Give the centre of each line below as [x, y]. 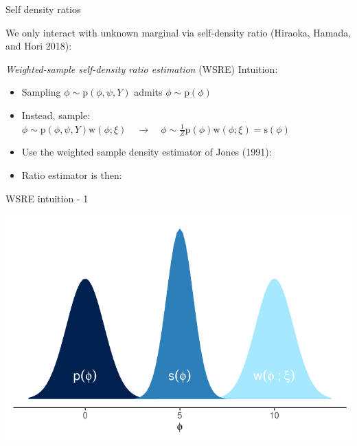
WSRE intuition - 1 [47, 198]
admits [148, 92]
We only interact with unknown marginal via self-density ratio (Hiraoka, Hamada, [178, 32]
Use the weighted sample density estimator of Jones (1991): [147, 152]
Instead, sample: [56, 115]
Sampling [41, 92]
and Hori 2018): [39, 46]
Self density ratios [43, 9]
